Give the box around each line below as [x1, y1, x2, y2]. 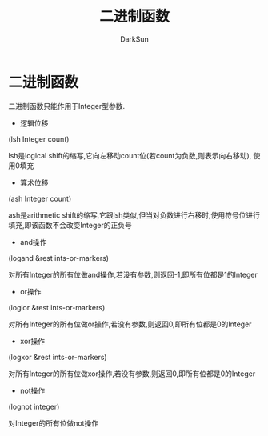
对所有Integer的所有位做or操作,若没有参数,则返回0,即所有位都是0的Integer [8, 319, 252, 329]
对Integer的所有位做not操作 [8, 418, 98, 428]
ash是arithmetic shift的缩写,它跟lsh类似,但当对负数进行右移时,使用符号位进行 [8, 210, 260, 220]
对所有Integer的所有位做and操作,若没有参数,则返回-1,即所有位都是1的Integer [8, 270, 258, 279]
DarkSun [119, 34, 150, 44]
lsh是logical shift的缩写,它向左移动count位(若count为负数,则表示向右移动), [8, 150, 252, 160]
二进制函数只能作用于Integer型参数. [8, 101, 126, 110]
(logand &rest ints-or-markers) [8, 253, 110, 262]
